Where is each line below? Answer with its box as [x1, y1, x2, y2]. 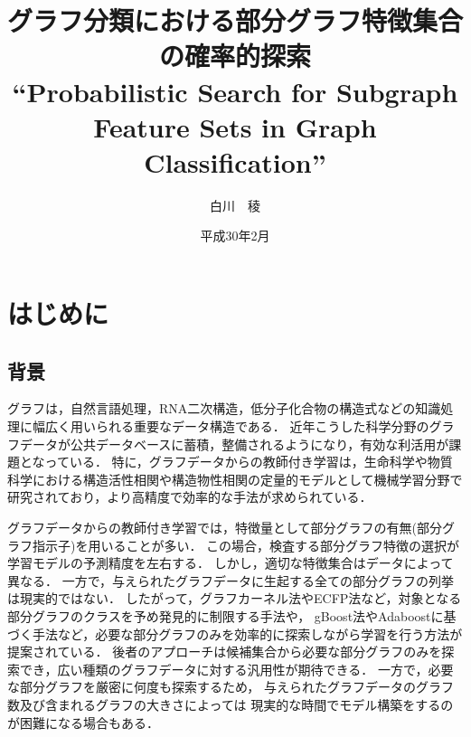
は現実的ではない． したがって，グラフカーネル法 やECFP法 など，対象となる [7, 589, 462, 608]
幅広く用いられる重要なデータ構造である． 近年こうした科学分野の [32, 417, 429, 436]
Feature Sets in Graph [93, 108, 377, 145]
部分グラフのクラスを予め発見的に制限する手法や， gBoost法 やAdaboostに [7, 606, 444, 625]
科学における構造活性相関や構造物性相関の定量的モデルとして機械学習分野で [7, 469, 463, 488]
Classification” [144, 143, 326, 180]
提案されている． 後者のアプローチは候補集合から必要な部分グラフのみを [7, 642, 442, 661]
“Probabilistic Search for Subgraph [12, 72, 458, 109]
